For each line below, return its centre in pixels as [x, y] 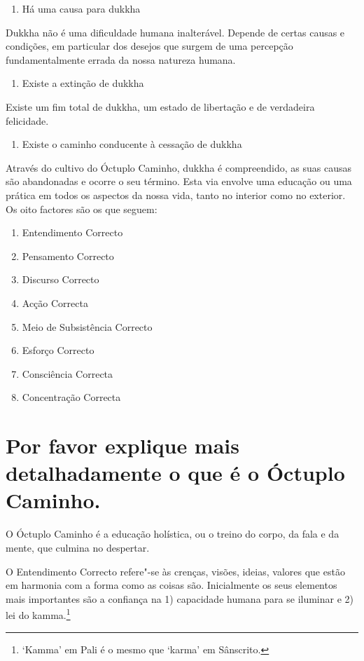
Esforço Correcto [58, 350]
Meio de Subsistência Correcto [87, 326]
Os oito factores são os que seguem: [82, 209]
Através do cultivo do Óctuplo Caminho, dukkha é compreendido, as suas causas [179, 167]
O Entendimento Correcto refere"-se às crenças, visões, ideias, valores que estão [175, 571]
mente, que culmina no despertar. [78, 547]
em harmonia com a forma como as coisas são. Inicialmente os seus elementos [171, 585]
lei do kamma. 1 [38, 614]
